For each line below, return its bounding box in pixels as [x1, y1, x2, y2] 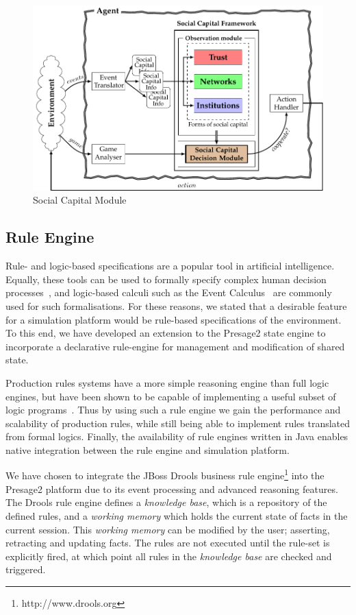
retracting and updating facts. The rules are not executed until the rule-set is [5, 535, 330, 550]
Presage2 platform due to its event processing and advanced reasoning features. [5, 481, 338, 496]
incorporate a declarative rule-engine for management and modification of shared [5, 339, 345, 353]
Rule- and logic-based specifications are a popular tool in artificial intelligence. [5, 258, 335, 273]
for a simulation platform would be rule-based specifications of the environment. [5, 312, 342, 326]
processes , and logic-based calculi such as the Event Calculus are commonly [5, 285, 332, 300]
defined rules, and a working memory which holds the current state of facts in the [5, 508, 348, 522]
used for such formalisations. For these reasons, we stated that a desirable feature [5, 298, 347, 313]
